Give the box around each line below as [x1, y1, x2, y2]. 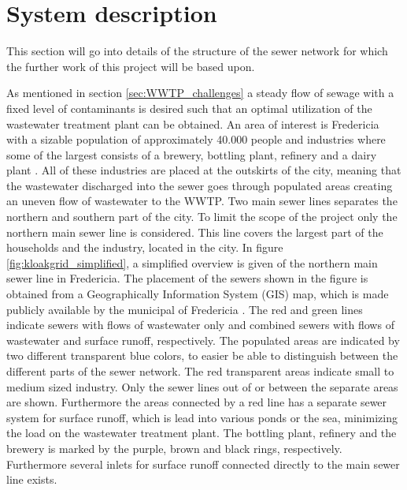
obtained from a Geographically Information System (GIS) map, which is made [6, 286, 389, 302]
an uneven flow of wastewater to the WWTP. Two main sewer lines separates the [6, 193, 398, 209]
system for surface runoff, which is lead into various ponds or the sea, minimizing [6, 409, 398, 425]
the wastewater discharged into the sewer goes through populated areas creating [6, 177, 393, 193]
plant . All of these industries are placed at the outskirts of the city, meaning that [6, 162, 401, 178]
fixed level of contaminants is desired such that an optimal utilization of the [6, 99, 372, 116]
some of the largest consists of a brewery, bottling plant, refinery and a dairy [6, 146, 377, 163]
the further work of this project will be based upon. [6, 58, 255, 74]
